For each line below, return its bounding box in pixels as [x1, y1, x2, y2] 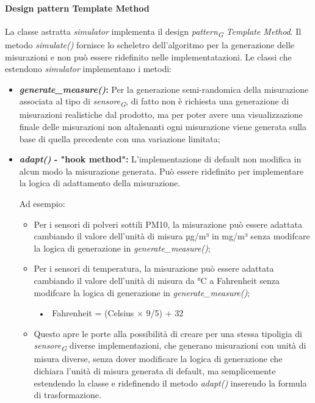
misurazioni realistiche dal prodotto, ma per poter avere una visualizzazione [19, 108, 303, 121]
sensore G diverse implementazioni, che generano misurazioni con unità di [34, 339, 306, 354]
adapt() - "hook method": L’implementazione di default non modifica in [19, 153, 302, 165]
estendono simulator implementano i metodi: [5, 62, 172, 75]
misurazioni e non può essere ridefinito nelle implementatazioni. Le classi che [5, 50, 292, 63]
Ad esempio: [19, 197, 65, 209]
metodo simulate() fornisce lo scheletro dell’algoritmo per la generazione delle [5, 38, 295, 51]
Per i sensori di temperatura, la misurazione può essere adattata [34, 262, 274, 275]
